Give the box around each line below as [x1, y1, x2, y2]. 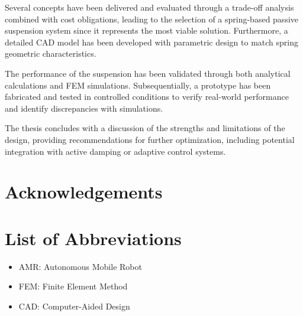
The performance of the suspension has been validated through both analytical [5, 67, 291, 79]
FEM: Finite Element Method [18, 280, 128, 292]
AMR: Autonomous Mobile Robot [18, 260, 142, 272]
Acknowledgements [5, 180, 163, 204]
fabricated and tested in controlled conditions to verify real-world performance [5, 90, 289, 103]
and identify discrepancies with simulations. [5, 102, 163, 114]
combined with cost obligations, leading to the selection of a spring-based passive [5, 12, 299, 25]
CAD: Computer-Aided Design [18, 299, 130, 312]
